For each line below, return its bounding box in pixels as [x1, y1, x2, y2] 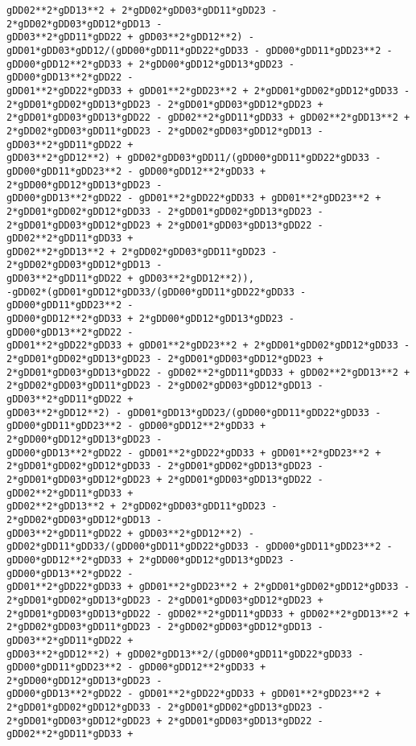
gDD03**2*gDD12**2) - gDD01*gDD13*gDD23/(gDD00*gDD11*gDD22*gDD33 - [6, 406, 381, 418]
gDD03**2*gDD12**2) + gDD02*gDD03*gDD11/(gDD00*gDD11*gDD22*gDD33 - [6, 152, 381, 164]
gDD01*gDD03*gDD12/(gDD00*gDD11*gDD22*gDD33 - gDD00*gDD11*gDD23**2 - [6, 44, 393, 56]
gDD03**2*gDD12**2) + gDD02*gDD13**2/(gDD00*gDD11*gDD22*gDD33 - [6, 648, 364, 660]
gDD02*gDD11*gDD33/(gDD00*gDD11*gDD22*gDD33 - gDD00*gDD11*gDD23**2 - [6, 541, 393, 553]
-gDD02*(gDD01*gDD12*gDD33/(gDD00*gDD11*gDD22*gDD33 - [6, 286, 307, 298]
